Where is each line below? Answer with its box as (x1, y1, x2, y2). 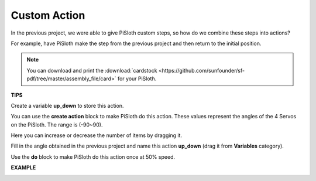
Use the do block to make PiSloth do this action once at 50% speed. (11, 153, 176, 160)
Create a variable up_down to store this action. (11, 102, 124, 109)
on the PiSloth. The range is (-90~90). (11, 121, 103, 128)
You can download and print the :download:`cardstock (26, 67, 157, 74)
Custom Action (11, 9, 85, 22)
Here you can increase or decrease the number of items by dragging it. (11, 132, 183, 139)
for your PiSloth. (117, 75, 157, 82)
